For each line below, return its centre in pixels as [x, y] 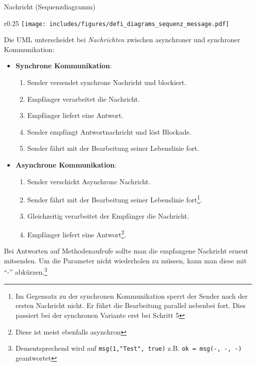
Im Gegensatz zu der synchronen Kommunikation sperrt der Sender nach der [131, 296]
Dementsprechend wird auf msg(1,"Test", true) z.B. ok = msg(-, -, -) [129, 348]
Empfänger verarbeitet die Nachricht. [83, 99]
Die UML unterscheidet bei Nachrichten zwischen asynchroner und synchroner [122, 40]
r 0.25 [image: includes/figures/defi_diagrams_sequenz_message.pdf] [117, 23]
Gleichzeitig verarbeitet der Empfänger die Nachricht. [108, 216]
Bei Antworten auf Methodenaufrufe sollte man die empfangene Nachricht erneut [126, 251]
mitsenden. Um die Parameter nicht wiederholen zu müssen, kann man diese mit [125, 260]
